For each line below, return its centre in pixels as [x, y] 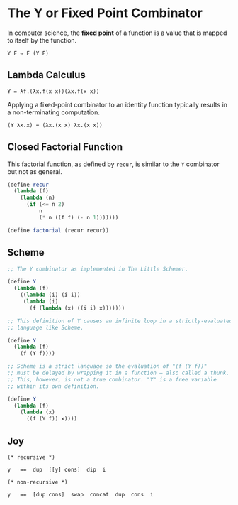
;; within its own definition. [53, 386]
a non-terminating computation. [54, 112]
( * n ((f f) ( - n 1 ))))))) [79, 217]
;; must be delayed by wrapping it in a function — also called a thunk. [119, 373]
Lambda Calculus [47, 75]
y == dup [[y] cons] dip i [57, 469]
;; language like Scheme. [45, 327]
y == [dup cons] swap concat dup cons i [80, 494]
